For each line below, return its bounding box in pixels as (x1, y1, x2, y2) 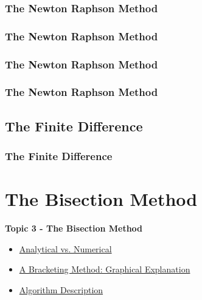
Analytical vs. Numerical (19, 242, 112, 255)
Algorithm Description (19, 283, 103, 296)
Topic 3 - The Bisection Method (5, 222, 143, 235)
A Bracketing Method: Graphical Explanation (19, 263, 190, 276)
